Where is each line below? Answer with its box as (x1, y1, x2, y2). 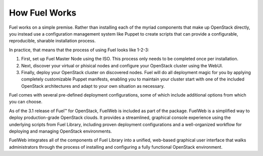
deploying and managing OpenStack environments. (9, 128, 112, 134)
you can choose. (9, 99, 43, 105)
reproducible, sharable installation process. (9, 38, 96, 44)
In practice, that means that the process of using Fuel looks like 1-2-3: (9, 47, 150, 53)
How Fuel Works (9, 7, 76, 18)
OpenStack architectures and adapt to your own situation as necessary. (21, 83, 165, 89)
